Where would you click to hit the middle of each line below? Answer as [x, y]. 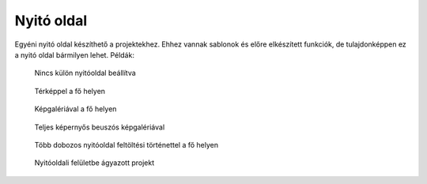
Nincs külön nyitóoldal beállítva [85, 73]
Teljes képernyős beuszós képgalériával [100, 127]
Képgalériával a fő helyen [76, 109]
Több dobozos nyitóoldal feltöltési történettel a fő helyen [127, 145]
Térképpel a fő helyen [70, 91]
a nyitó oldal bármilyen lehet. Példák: [74, 54]
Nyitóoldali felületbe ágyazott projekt [94, 163]
